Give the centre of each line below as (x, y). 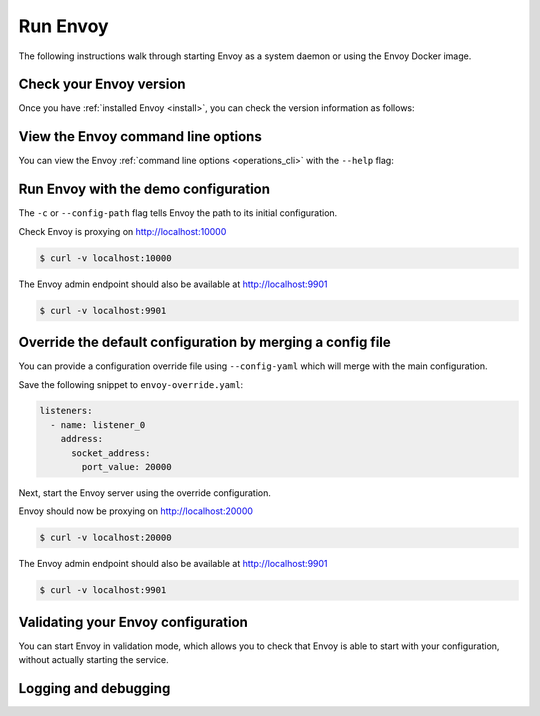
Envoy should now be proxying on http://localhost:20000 (136, 511)
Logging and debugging (94, 688)
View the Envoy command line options (140, 136)
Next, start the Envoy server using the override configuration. (145, 493)
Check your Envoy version (102, 84)
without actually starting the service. (93, 660)
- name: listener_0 (98, 424)
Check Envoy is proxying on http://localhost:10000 (122, 231)
